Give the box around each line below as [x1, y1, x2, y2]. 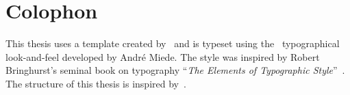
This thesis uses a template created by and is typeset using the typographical [5, 36, 340, 51]
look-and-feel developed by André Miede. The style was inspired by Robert [5, 49, 320, 64]
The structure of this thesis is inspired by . [5, 76, 186, 90]
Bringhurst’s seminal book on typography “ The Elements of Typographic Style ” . [5, 63, 345, 77]
